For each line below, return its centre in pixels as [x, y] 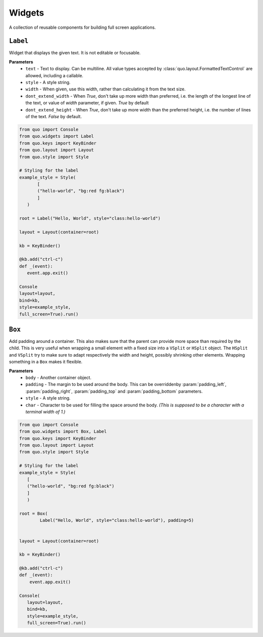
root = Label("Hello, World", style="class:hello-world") [90, 218]
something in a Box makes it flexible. [46, 362]
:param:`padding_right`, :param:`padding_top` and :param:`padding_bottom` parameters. [114, 391]
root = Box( [34, 513]
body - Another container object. [58, 377]
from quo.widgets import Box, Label [63, 432]
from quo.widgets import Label [57, 136]
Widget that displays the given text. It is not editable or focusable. [75, 53]
